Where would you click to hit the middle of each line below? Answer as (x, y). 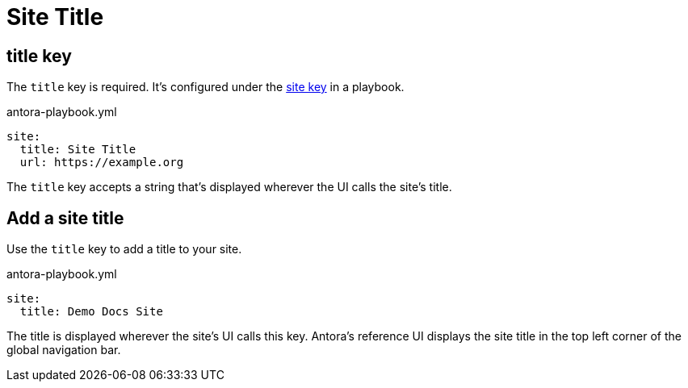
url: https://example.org (102, 163)
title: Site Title (78, 150)
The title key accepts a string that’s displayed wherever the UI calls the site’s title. (229, 187)
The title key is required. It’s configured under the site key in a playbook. (206, 87)
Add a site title (65, 218)
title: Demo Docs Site (91, 312)
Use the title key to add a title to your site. (124, 249)
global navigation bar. (64, 350)
